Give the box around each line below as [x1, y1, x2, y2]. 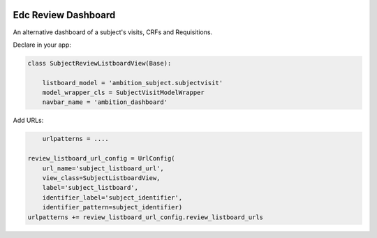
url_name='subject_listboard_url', [42, 164, 164, 172]
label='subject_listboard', [42, 184, 139, 192]
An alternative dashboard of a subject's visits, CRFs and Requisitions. [13, 28, 213, 36]
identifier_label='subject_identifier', [42, 193, 183, 202]
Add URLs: [13, 116, 44, 125]
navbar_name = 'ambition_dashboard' [42, 98, 168, 106]
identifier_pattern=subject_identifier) [42, 203, 183, 211]
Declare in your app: [13, 40, 71, 49]
